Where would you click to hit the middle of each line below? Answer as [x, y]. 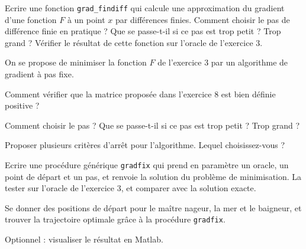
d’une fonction [31, 19]
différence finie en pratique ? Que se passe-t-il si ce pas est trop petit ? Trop [143, 31]
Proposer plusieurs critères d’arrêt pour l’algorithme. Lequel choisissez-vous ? [145, 145]
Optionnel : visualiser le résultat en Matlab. [84, 239]
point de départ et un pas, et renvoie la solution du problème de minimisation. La [153, 176]
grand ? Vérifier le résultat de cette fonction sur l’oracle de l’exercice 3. [134, 42]
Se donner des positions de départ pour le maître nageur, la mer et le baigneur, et [153, 207]
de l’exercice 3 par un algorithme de [223, 62]
